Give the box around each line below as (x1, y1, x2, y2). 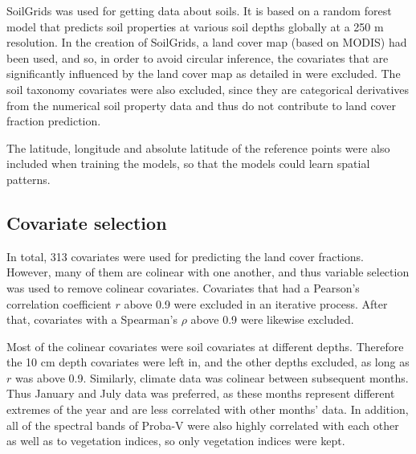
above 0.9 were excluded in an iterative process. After (124, 295, 388, 312)
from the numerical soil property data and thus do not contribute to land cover (6, 96, 396, 113)
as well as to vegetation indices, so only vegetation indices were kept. (6, 432, 345, 449)
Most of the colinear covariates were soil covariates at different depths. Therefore (6, 337, 404, 354)
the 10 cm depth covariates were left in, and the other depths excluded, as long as (6, 354, 410, 370)
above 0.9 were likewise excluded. (190, 311, 354, 328)
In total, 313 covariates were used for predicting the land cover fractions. (6, 247, 364, 264)
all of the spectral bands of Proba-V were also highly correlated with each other (6, 416, 399, 433)
